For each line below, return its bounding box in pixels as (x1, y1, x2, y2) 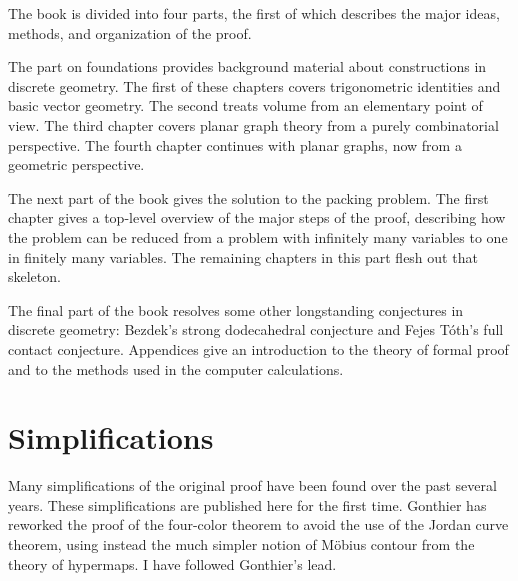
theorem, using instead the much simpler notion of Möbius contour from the (8, 534, 475, 554)
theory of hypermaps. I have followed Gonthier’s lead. (8, 553, 337, 574)
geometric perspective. (8, 154, 145, 175)
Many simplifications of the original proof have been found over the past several (8, 475, 497, 496)
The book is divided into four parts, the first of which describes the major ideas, (8, 3, 500, 23)
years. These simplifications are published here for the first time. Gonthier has (8, 494, 487, 515)
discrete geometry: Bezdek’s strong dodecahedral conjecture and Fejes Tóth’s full (8, 319, 504, 340)
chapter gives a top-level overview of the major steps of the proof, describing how (8, 207, 506, 228)
